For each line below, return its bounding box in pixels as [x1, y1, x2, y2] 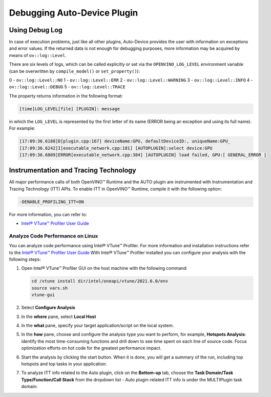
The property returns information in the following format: [9, 93, 123, 99]
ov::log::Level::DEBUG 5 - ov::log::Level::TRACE [9, 84, 125, 90]
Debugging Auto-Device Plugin [9, 7, 138, 18]
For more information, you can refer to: [9, 211, 87, 217]
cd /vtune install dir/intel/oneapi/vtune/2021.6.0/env [31, 278, 168, 284]
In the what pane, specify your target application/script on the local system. [21, 322, 174, 329]
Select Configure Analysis [21, 305, 76, 311]
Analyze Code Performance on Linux [9, 232, 98, 239]
